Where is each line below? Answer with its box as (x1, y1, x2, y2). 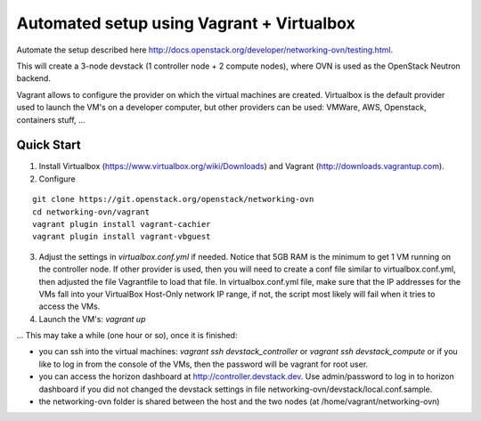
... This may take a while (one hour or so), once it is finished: (16, 330, 238, 341)
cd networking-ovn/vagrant (32, 206, 151, 217)
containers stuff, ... (16, 114, 86, 125)
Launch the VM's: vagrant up (38, 313, 146, 324)
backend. (16, 73, 51, 84)
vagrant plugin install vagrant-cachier (32, 219, 211, 229)
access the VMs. (38, 301, 101, 312)
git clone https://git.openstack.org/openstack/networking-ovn (32, 194, 314, 205)
